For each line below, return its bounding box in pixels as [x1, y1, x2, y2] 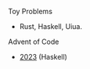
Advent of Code [8, 37, 59, 46]
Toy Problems [8, 7, 53, 16]
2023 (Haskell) [19, 53, 68, 61]
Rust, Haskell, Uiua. [19, 22, 82, 31]
